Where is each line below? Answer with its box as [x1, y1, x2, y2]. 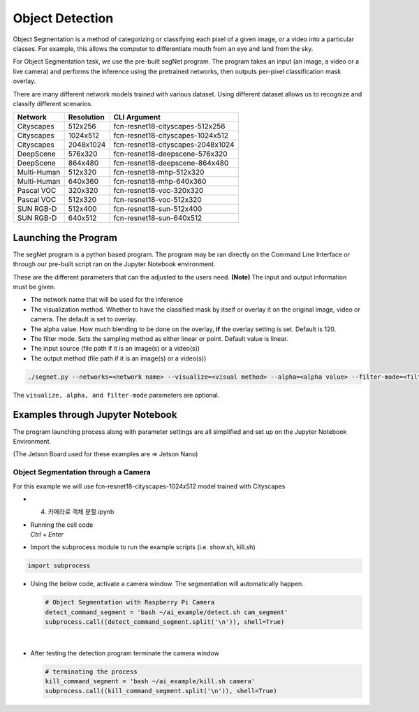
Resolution [68, 112, 105, 122]
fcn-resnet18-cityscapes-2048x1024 [113, 140, 235, 150]
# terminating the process [45, 667, 138, 676]
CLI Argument [113, 112, 161, 122]
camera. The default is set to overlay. [30, 315, 138, 324]
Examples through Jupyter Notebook [13, 409, 177, 421]
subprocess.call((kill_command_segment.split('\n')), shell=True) [45, 687, 277, 695]
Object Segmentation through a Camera [13, 467, 151, 477]
